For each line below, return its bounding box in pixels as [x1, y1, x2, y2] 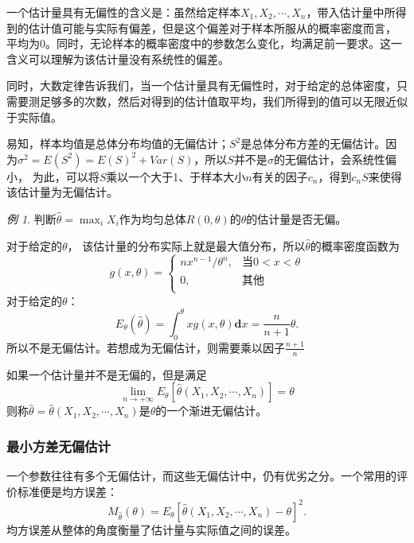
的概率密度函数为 [310, 237, 400, 254]
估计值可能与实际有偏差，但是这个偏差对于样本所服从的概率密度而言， [28, 19, 396, 36]
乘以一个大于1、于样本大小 [106, 168, 246, 184]
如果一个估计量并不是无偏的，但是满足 [6, 366, 207, 382]
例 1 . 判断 [6, 210, 57, 227]
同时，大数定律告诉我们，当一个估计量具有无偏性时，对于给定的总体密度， [6, 77, 396, 94]
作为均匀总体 [119, 210, 186, 227]
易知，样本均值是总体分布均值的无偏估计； [6, 135, 229, 152]
